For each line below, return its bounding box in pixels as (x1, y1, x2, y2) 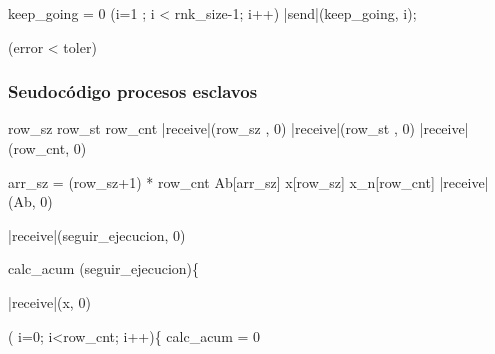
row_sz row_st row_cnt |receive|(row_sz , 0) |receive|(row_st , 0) (8, 118, 415, 139)
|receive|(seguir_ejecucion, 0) (8, 224, 186, 245)
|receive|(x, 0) (8, 291, 91, 312)
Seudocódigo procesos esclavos (8, 79, 258, 104)
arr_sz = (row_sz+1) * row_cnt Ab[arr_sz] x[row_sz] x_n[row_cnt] (8, 171, 435, 192)
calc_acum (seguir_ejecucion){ (8, 258, 200, 279)
